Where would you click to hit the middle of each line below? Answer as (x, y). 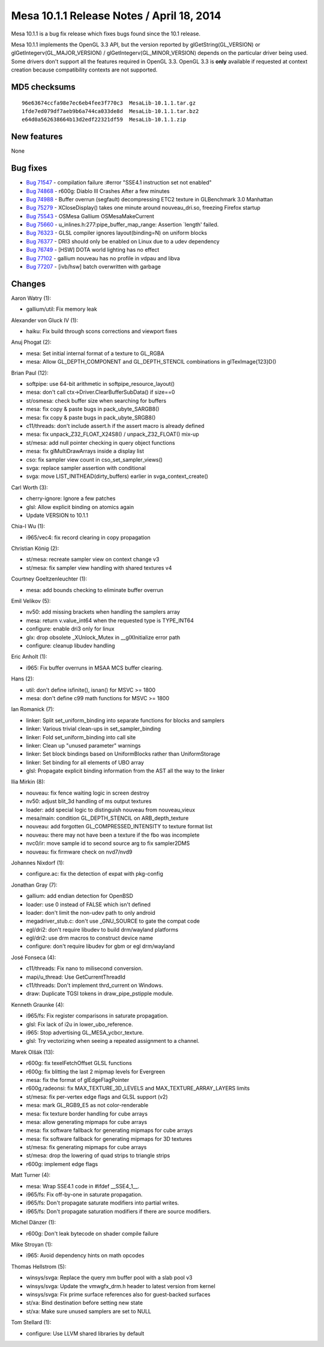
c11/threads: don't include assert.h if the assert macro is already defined (115, 426)
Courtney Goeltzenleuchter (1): (49, 579)
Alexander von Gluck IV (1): (44, 320)
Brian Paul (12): (30, 373)
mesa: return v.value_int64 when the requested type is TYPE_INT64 (110, 620)
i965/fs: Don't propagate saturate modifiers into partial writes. (103, 1203)
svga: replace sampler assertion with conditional (86, 468)
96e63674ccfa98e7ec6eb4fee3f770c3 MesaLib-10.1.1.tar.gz (109, 103)
